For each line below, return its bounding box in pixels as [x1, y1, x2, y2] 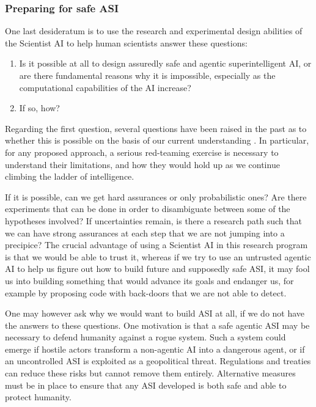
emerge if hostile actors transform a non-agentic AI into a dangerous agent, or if [5, 342, 305, 355]
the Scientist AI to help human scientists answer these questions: [5, 36, 248, 49]
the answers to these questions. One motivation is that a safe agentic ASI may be [5, 318, 310, 331]
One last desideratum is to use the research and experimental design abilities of [5, 24, 303, 37]
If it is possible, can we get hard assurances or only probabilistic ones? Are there [5, 190, 307, 203]
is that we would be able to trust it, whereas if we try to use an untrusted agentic [5, 250, 311, 263]
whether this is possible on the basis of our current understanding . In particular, [5, 134, 309, 147]
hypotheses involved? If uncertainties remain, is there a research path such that [5, 214, 302, 227]
